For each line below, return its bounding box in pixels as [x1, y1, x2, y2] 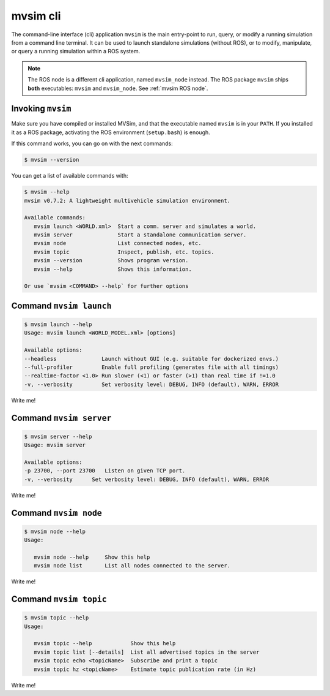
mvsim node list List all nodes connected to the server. [34, 562, 231, 569]
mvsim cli [11, 9, 61, 23]
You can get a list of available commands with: [11, 172, 128, 180]
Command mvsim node [11, 507, 102, 518]
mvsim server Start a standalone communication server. [34, 232, 247, 238]
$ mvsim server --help [24, 433, 92, 440]
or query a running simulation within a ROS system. [11, 48, 141, 55]
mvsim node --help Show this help [34, 553, 150, 561]
